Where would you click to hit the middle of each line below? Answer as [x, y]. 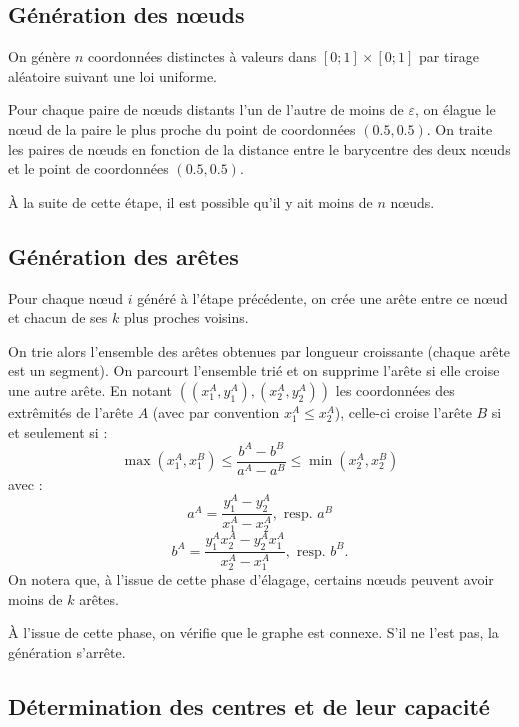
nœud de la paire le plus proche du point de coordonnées [182, 128]
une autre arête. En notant [90, 389]
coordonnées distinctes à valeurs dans [202, 56]
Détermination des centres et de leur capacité [249, 706]
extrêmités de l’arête [70, 411]
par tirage [449, 56]
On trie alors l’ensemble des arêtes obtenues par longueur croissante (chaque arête [259, 350]
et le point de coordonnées [88, 168]
